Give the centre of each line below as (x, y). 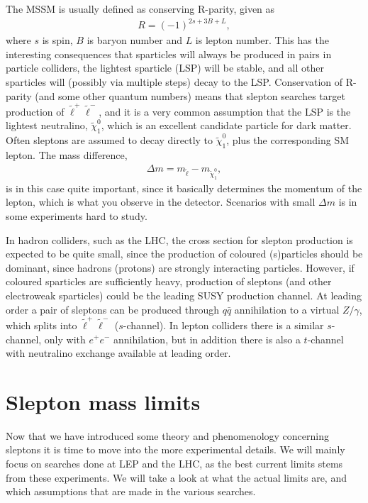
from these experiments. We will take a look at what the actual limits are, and (176, 477)
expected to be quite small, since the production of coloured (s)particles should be (184, 254)
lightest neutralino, (47, 125)
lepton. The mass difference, (67, 155)
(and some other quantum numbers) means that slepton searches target (190, 95)
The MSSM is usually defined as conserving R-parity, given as (140, 9)
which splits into (41, 325)
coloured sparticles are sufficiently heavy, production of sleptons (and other (169, 281)
